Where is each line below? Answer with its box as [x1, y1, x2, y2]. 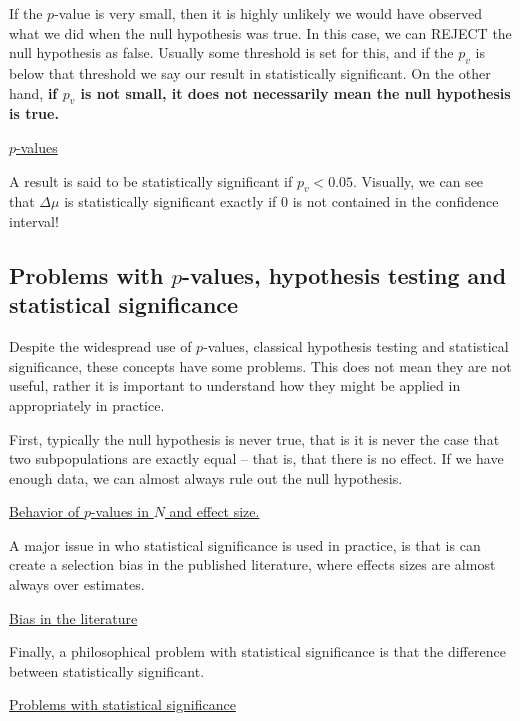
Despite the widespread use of [9, 336, 192, 357]
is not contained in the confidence [292, 191, 499, 212]
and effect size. [169, 501, 260, 522]
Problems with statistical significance [9, 694, 236, 715]
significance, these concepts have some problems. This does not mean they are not [9, 355, 512, 376]
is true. [9, 103, 59, 124]
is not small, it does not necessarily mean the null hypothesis [80, 82, 511, 103]
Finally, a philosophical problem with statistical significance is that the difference [9, 641, 506, 662]
